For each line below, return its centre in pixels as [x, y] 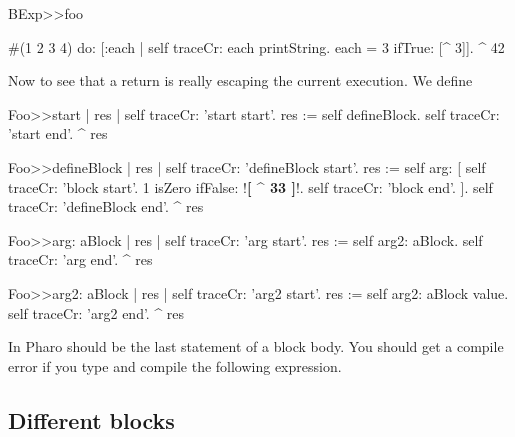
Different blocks [91, 419]
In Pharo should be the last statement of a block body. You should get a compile [256, 346]
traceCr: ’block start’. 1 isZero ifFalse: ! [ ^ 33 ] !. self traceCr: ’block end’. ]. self [250, 186]
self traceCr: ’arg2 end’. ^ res [96, 312]
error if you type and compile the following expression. [175, 365]
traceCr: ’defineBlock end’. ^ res [106, 206]
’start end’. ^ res [58, 133]
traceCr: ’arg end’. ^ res [80, 259]
